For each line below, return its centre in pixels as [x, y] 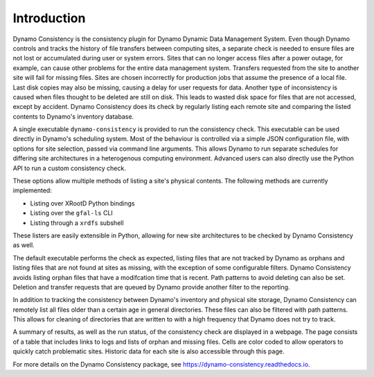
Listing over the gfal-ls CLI [72, 213]
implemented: [32, 190]
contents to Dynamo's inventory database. [73, 116]
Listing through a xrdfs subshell [77, 223]
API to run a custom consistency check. [69, 168]
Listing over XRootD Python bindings [82, 203]
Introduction [49, 18]
